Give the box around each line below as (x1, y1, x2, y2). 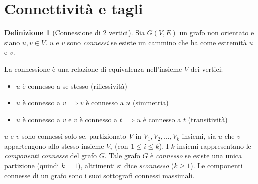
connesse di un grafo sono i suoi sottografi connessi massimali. (4, 170, 195, 180)
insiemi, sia (182, 131, 216, 141)
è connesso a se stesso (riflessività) (22, 80, 127, 91)
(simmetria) (133, 97, 169, 108)
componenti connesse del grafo (4, 150, 97, 161)
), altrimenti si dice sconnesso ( (77, 160, 174, 171)
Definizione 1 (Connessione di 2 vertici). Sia (4, 27, 145, 38)
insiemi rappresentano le (177, 140, 251, 151)
